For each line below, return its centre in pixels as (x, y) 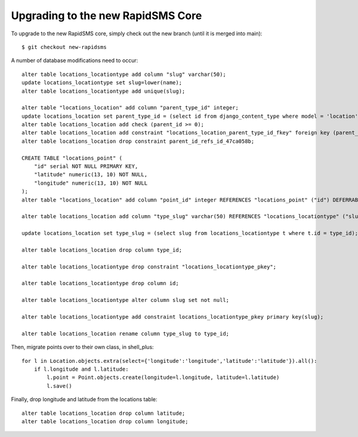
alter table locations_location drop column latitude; (104, 413)
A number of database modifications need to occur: (75, 60)
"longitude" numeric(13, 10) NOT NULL (91, 183)
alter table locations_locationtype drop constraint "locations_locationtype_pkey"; (149, 267)
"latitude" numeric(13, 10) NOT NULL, (91, 175)
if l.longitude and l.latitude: (81, 369)
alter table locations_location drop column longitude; (105, 421)
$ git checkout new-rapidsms (64, 47)
